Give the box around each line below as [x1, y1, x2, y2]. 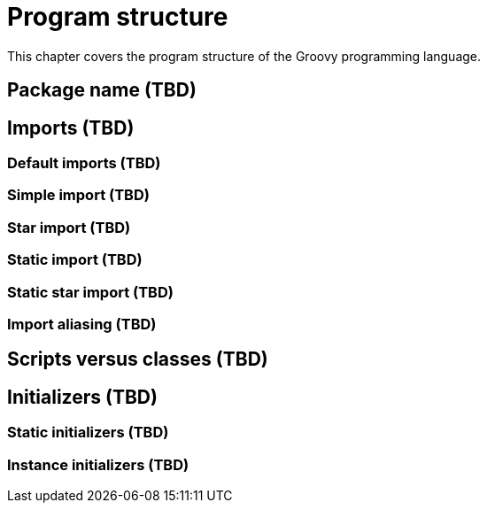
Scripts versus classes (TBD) [7, 348, 268, 371]
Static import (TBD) [7, 251, 143, 269]
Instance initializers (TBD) [7, 455, 189, 474]
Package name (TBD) [7, 79, 197, 102]
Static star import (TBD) [7, 282, 174, 301]
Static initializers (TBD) [7, 423, 169, 442]
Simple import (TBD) [7, 186, 150, 205]
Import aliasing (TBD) [7, 314, 157, 333]
